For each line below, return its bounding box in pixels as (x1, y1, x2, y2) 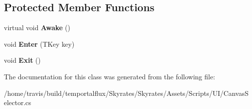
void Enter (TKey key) (4, 38, 75, 49)
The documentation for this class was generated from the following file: (4, 71, 215, 81)
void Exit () (4, 55, 41, 65)
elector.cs (4, 97, 32, 108)
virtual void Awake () (4, 22, 70, 33)
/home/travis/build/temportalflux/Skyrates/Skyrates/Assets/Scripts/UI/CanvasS (4, 88, 249, 98)
